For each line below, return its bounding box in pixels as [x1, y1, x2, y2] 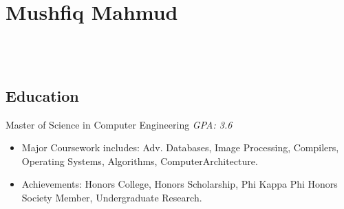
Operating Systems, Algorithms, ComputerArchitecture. [21, 153, 258, 168]
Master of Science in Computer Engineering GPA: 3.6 [6, 117, 233, 131]
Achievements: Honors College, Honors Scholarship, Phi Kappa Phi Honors [21, 177, 338, 191]
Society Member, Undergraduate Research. [21, 190, 202, 204]
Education [6, 85, 79, 106]
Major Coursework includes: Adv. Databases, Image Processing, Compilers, [21, 140, 339, 155]
